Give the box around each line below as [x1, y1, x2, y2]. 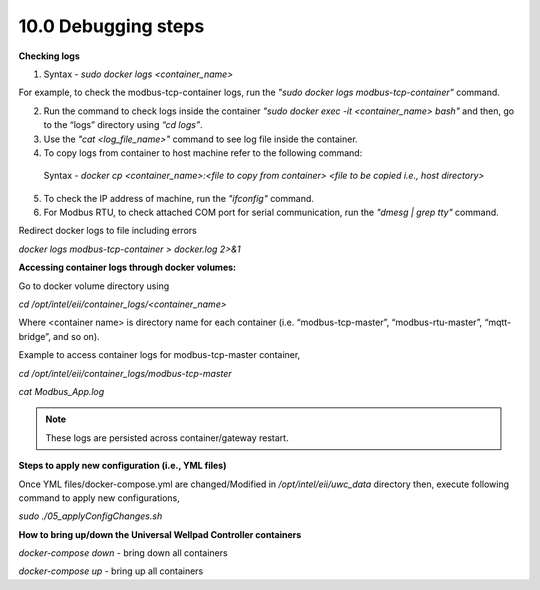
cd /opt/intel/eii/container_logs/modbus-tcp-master [18, 367, 232, 379]
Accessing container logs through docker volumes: [18, 261, 237, 274]
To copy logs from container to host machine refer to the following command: [43, 146, 363, 159]
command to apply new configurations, [18, 491, 180, 504]
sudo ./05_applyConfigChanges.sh [18, 510, 163, 522]
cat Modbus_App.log [18, 385, 105, 397]
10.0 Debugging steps [18, 15, 205, 37]
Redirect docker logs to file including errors [18, 225, 197, 237]
